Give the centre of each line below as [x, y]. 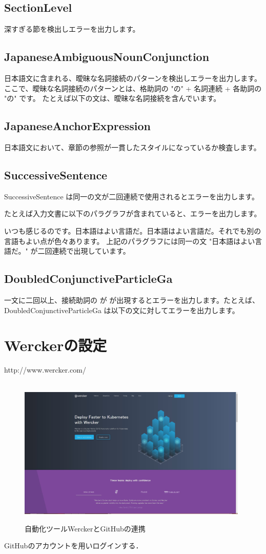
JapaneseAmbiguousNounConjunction [107, 57]
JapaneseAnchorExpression [77, 126]
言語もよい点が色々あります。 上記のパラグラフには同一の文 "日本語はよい [130, 241]
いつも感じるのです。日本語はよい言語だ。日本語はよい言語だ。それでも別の [133, 230]
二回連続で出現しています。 [84, 251]
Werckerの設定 [56, 345]
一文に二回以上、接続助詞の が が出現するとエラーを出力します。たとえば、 [132, 300]
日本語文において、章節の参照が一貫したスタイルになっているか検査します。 [132, 147]
